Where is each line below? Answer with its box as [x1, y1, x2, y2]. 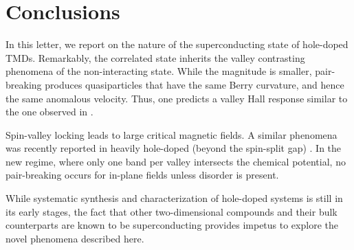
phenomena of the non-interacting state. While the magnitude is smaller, [5, 64, 312, 78]
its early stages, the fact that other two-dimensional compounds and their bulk [5, 204, 338, 218]
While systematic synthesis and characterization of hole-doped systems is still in [5, 191, 343, 205]
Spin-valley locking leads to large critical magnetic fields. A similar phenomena [5, 127, 338, 141]
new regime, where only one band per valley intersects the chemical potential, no [5, 154, 346, 168]
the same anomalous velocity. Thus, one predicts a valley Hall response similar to [5, 91, 348, 105]
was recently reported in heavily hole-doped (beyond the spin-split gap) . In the [5, 141, 342, 155]
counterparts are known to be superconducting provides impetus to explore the [5, 218, 338, 232]
